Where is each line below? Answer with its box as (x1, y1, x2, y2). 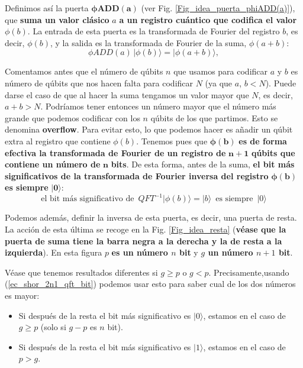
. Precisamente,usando (208, 266, 289, 278)
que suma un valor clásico (5, 13, 109, 25)
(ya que (205, 76, 233, 89)
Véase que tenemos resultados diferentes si (5, 266, 158, 278)
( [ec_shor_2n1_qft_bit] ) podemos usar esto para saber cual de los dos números (5, 277, 296, 290)
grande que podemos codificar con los (5, 111, 140, 124)
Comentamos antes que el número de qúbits (5, 65, 163, 78)
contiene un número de (5, 158, 101, 170)
